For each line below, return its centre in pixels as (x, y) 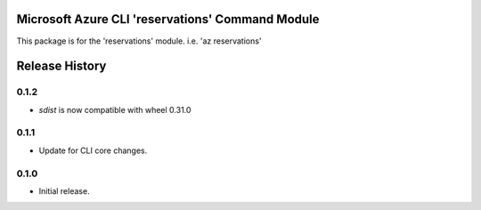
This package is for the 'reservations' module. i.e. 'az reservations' (139, 41)
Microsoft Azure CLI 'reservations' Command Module (168, 19)
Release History (61, 66)
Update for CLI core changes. (93, 150)
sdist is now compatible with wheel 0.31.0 (115, 109)
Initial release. (64, 190)
